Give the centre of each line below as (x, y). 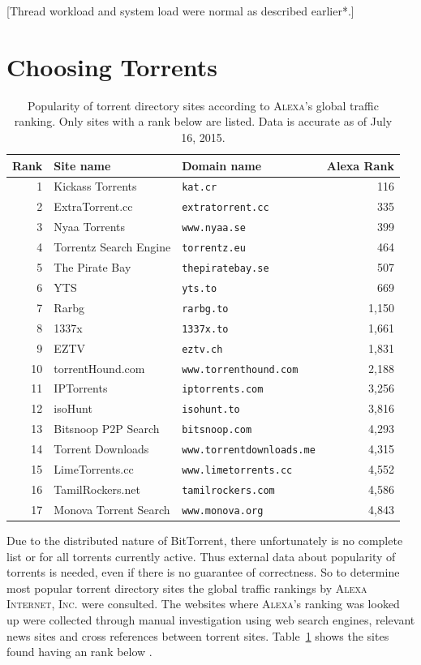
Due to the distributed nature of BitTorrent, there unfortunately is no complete (205, 540)
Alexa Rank (360, 165)
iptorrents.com (223, 390)
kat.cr (200, 188)
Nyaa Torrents (90, 227)
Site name (82, 165)
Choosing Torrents (112, 66)
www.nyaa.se (214, 228)
